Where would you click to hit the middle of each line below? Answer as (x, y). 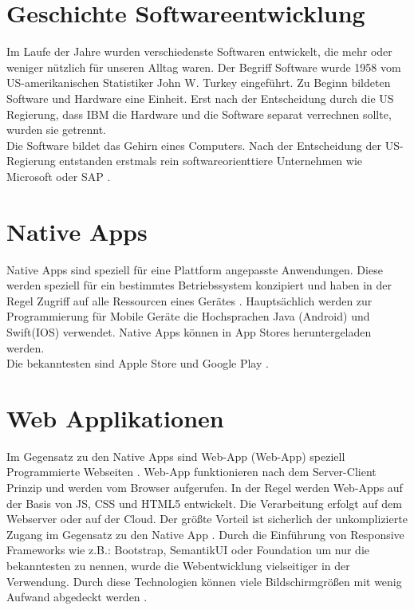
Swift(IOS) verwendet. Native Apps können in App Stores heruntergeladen (189, 331)
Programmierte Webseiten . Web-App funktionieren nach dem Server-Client (191, 472)
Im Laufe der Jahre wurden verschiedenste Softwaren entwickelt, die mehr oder (199, 51)
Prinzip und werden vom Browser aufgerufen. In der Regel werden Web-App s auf (205, 488)
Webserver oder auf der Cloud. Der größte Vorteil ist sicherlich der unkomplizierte (207, 519)
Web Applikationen (115, 417)
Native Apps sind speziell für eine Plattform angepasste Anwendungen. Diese (195, 269)
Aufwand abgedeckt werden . (77, 597)
